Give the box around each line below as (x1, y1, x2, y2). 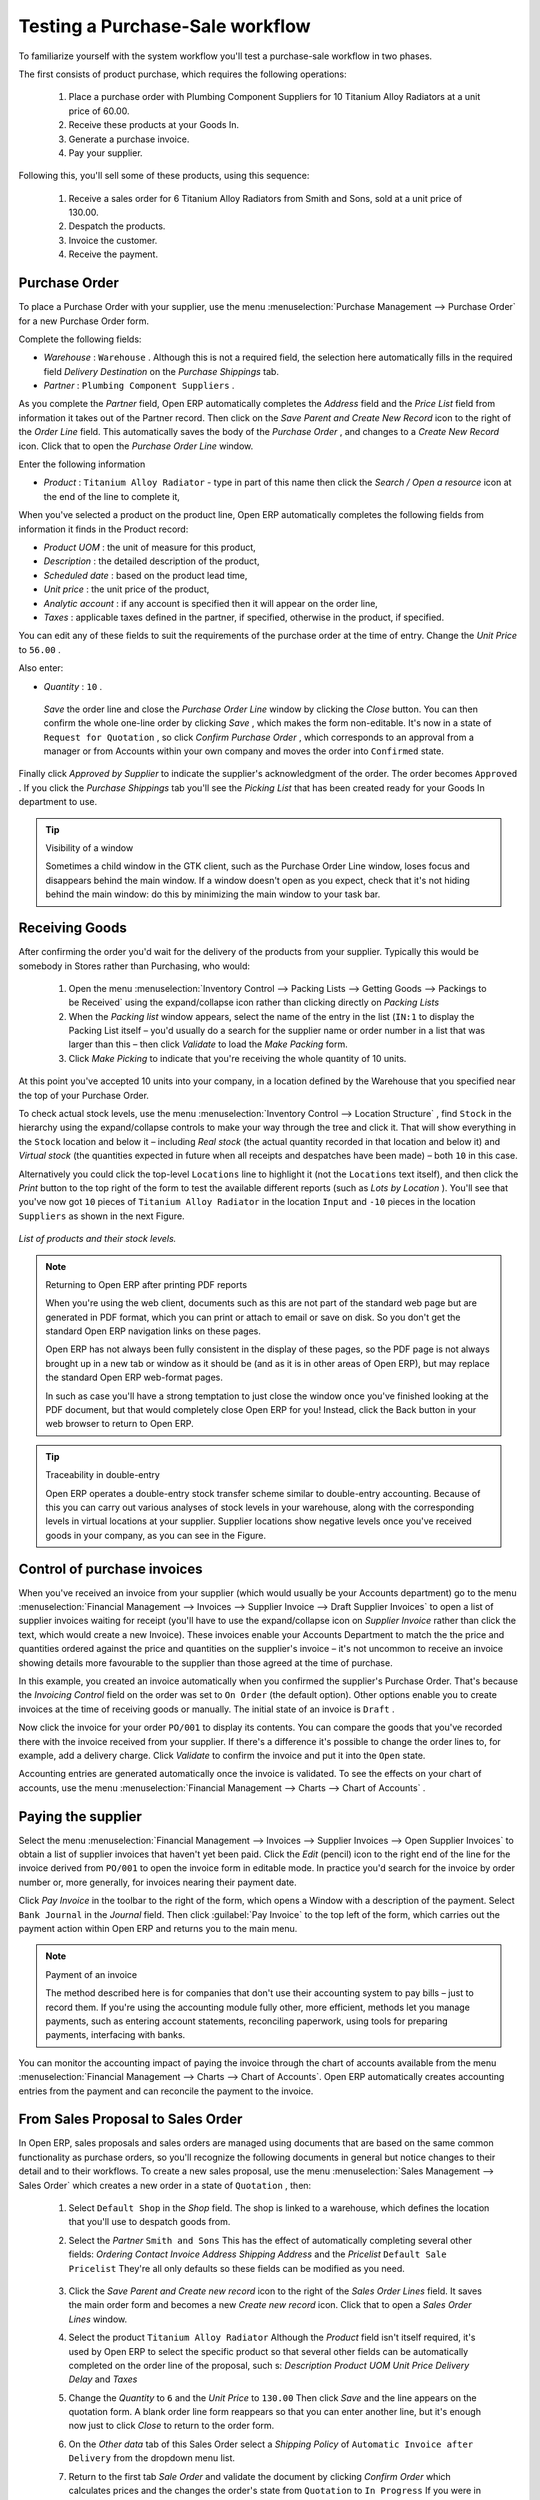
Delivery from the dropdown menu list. (68, 2452, 235, 2464)
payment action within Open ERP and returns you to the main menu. (18, 1923, 298, 1935)
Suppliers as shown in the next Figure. (18, 1210, 185, 1222)
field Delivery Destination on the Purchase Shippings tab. (43, 365, 280, 377)
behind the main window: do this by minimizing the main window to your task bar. (45, 888, 381, 900)
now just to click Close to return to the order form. (68, 2420, 275, 2432)
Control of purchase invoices (18, 1560, 203, 1577)
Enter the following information (18, 458, 146, 470)
